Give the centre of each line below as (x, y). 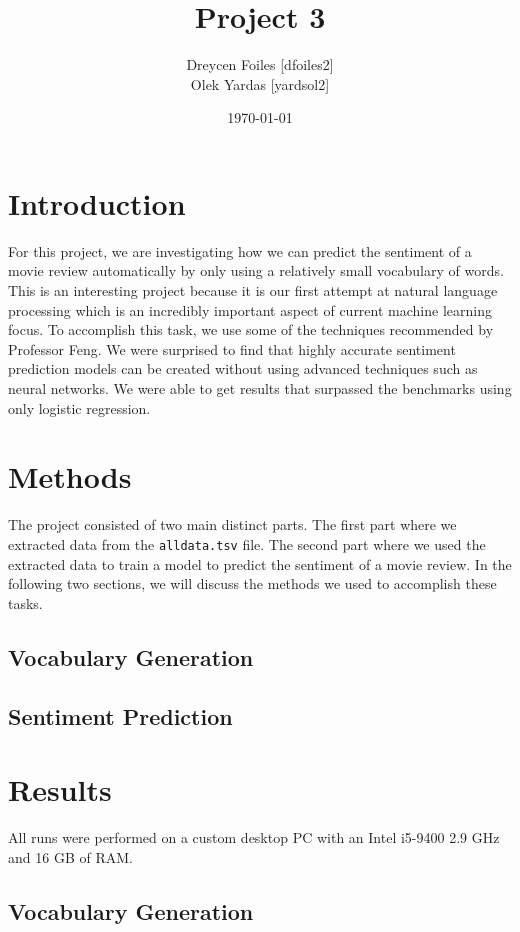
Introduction (97, 202)
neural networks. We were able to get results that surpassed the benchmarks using (260, 388)
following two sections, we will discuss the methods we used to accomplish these (252, 583)
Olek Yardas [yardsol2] (260, 83)
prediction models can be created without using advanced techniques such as (243, 368)
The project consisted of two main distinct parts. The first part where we (232, 524)
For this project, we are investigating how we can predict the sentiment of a (240, 250)
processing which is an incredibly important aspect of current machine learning (250, 309)
